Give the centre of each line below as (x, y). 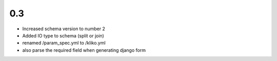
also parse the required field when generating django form (84, 50)
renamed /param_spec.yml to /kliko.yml (64, 43)
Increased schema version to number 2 (64, 29)
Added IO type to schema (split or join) (63, 35)
